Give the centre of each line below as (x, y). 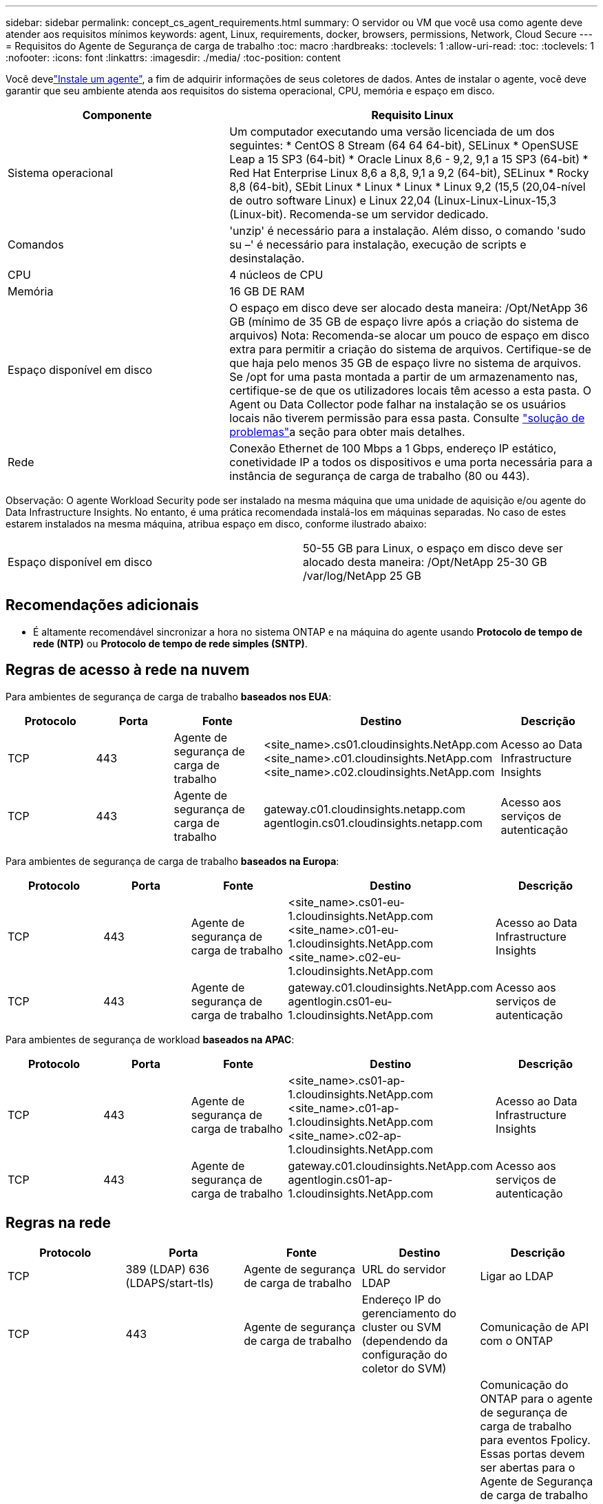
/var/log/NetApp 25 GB (362, 576)
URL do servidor (404, 1269)
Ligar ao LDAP (517, 1276)
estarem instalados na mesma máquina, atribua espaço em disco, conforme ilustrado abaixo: (216, 524)
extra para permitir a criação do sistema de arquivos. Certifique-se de (410, 349)
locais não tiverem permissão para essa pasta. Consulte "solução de (407, 418)
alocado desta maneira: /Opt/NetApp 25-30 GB (425, 562)
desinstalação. (267, 258)
